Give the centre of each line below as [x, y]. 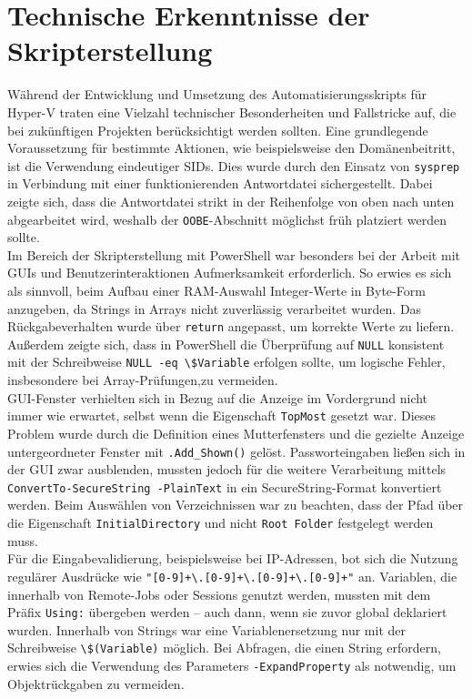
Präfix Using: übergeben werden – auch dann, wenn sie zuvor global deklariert [227, 612]
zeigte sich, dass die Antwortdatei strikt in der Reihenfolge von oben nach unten [231, 201]
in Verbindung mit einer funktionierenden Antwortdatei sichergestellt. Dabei [220, 183]
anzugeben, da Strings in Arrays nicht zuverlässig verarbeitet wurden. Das [215, 308]
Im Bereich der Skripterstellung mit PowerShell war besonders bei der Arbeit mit [234, 254]
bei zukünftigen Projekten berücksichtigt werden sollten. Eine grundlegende [218, 130]
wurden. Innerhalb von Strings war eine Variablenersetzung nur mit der [207, 629]
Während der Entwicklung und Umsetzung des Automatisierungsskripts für [217, 94]
